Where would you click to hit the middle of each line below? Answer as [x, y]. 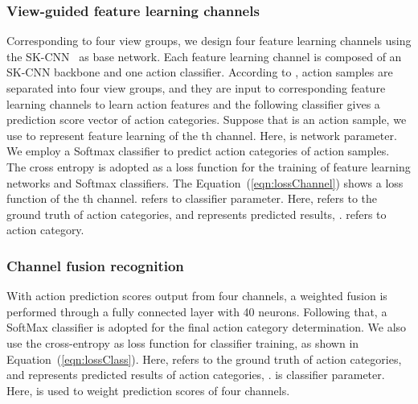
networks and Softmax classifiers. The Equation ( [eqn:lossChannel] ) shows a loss [205, 182]
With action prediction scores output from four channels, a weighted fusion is [197, 296]
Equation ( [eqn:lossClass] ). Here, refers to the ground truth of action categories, [204, 359]
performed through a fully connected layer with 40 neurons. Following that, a [197, 311]
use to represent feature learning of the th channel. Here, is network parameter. [202, 135]
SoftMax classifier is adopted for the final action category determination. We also [207, 327]
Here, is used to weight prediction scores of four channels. [148, 390]
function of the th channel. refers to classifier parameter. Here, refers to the [192, 198]
